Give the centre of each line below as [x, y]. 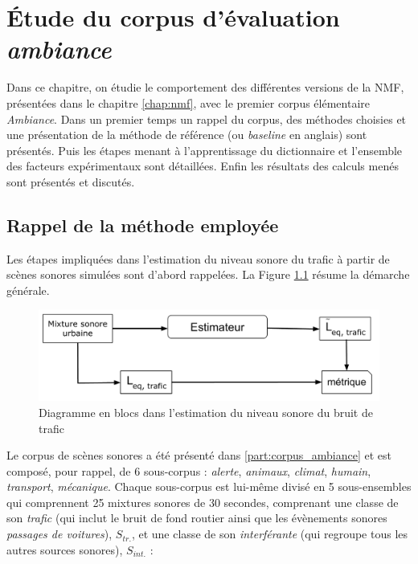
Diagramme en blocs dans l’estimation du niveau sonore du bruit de [206, 412]
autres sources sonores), [65, 549]
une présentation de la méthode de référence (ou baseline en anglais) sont [187, 135]
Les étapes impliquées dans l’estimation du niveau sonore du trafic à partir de [198, 258]
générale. [28, 290]
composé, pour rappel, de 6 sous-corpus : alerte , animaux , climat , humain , [189, 470]
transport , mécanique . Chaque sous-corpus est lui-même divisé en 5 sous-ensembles [209, 486]
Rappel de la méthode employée [143, 225]
